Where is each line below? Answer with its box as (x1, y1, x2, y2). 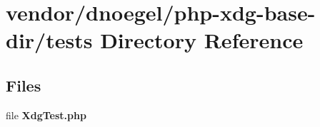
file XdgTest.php (6, 107, 86, 122)
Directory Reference (100, 26, 304, 55)
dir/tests (6, 26, 93, 55)
